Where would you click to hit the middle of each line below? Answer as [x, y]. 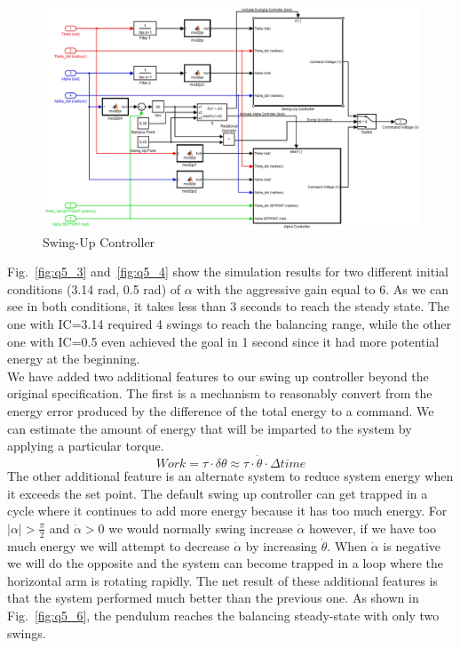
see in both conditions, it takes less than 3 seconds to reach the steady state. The [229, 306]
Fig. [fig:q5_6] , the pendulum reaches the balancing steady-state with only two [223, 616]
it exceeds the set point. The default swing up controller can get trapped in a [218, 493]
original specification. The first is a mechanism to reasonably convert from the [220, 393]
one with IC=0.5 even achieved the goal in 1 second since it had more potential [223, 341]
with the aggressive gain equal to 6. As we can [323, 288]
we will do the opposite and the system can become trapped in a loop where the [226, 563]
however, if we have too [373, 528]
